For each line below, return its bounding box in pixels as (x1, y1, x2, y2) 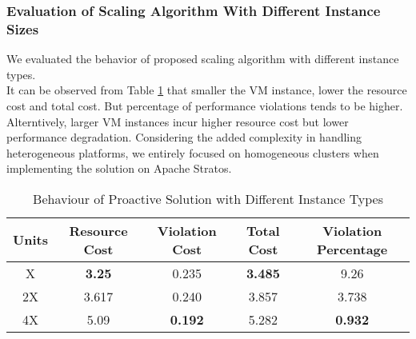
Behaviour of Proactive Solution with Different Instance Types (33, 189, 383, 208)
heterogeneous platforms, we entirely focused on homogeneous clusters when (6, 144, 379, 161)
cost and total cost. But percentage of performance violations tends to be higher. (6, 97, 403, 114)
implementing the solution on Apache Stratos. (6, 160, 232, 177)
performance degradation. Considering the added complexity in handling (6, 129, 362, 146)
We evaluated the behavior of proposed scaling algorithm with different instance (6, 50, 399, 67)
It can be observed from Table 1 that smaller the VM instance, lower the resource (6, 82, 407, 98)
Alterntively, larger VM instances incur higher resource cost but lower (6, 113, 349, 130)
